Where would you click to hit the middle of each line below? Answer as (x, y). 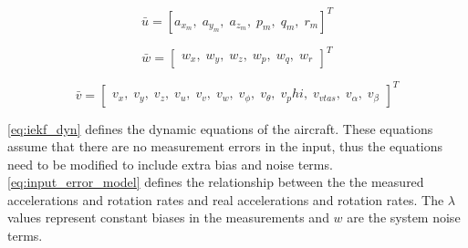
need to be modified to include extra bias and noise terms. (170, 164)
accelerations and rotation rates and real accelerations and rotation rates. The (226, 199)
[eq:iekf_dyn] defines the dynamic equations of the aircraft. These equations (220, 128)
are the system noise (404, 217)
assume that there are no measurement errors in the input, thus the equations (225, 146)
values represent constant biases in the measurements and (168, 217)
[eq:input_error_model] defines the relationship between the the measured (216, 182)
